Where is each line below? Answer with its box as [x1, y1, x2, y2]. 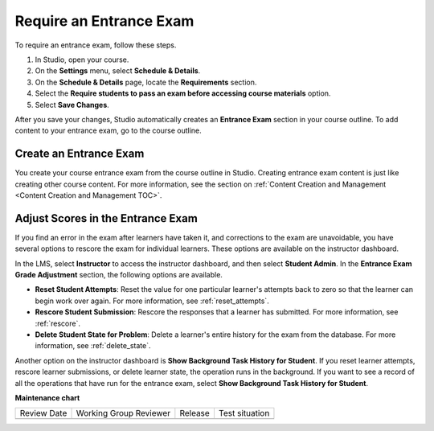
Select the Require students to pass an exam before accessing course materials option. [35, 88, 331, 98]
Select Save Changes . [35, 100, 110, 109]
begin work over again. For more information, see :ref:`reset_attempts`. [35, 296, 269, 306]
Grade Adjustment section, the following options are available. [14, 270, 223, 280]
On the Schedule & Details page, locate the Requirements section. [35, 77, 257, 87]
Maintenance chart [14, 392, 80, 402]
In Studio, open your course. [35, 55, 129, 64]
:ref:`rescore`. [35, 318, 80, 328]
